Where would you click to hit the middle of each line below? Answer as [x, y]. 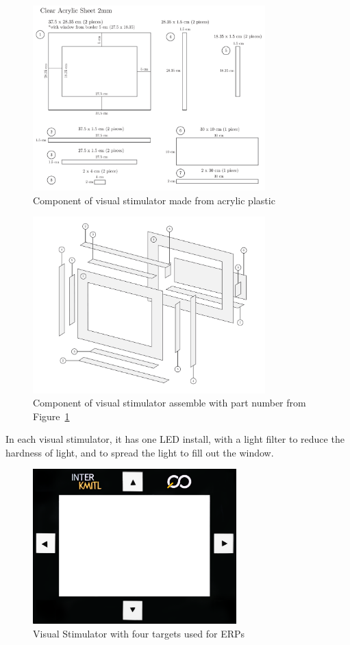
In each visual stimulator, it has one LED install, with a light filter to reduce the [175, 439]
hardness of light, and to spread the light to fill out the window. [140, 452]
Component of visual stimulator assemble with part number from [170, 403]
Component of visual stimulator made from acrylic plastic [154, 200]
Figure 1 [51, 416]
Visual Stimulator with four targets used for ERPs [139, 633]
